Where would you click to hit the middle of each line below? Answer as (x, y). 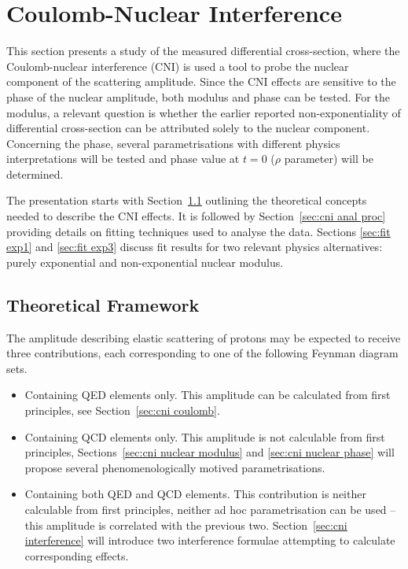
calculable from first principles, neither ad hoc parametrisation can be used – (210, 509)
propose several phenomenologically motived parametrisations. (175, 467)
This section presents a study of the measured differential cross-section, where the (203, 51)
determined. (35, 174)
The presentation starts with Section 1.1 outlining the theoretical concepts (187, 200)
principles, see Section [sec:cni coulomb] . (122, 410)
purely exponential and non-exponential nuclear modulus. (145, 262)
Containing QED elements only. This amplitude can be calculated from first (208, 395)
